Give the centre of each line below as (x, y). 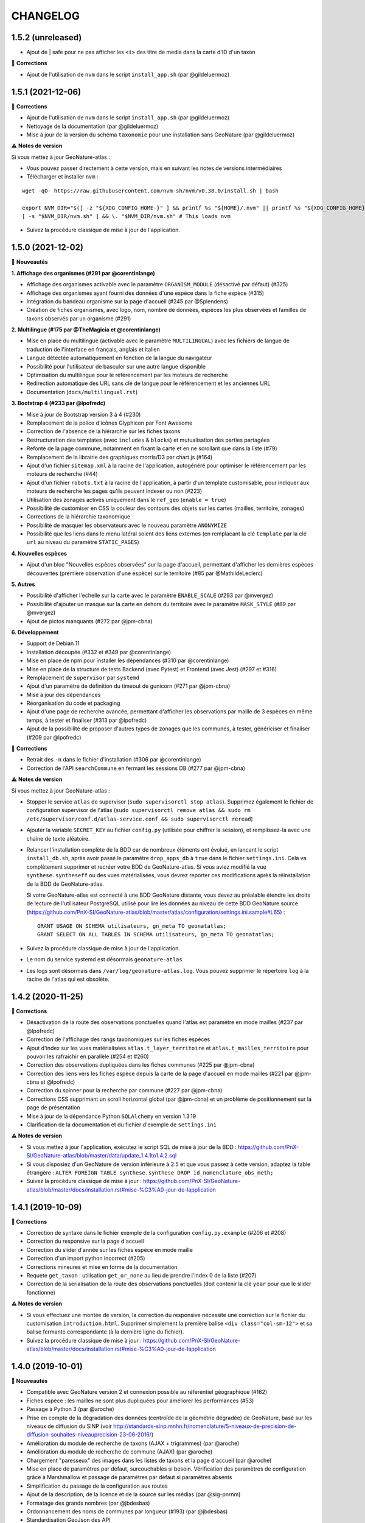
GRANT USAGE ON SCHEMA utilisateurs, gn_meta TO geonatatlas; (132, 926)
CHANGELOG (46, 16)
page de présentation (53, 1108)
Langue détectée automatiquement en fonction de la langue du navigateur (119, 358)
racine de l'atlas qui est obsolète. (68, 979)
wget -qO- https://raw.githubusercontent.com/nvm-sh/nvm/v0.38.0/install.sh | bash (151, 191)
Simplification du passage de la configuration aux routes (97, 1486)
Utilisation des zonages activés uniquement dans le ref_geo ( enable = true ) (126, 500)
